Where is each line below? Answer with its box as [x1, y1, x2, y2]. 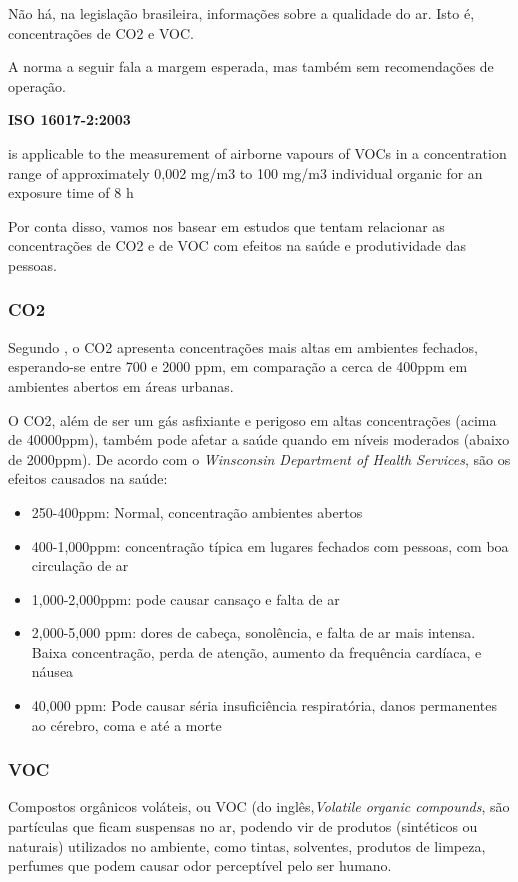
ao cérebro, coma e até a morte [31, 714, 222, 735]
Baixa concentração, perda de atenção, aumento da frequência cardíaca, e [31, 641, 482, 662]
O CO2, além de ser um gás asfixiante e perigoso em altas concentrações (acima [8, 409, 497, 430]
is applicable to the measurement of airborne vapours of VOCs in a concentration [8, 142, 507, 163]
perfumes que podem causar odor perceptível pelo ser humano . [8, 855, 392, 876]
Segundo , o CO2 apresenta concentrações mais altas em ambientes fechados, [8, 336, 478, 357]
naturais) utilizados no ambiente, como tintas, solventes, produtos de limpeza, [8, 835, 486, 856]
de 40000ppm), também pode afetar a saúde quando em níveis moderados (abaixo [8, 429, 510, 450]
